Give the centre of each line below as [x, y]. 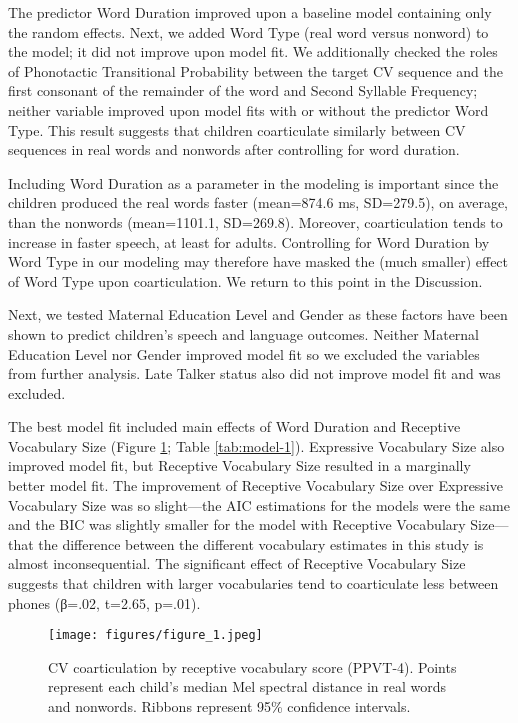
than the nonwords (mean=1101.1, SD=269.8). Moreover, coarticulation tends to [255, 221]
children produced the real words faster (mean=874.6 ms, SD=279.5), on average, [258, 202]
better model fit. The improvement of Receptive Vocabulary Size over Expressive [255, 485]
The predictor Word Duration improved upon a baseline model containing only [250, 12]
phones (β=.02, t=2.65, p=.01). [104, 602]
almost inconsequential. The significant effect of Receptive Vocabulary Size [237, 563]
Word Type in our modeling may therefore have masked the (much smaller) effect [258, 261]
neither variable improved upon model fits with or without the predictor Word [248, 109]
